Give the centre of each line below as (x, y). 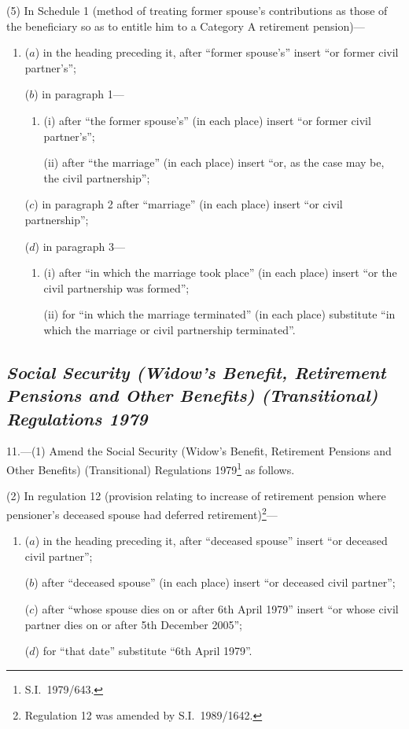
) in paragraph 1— (79, 94)
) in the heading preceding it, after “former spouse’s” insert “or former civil (217, 52)
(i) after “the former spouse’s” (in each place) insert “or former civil (207, 120)
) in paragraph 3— (80, 246)
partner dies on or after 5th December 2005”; (133, 624)
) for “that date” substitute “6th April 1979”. (144, 651)
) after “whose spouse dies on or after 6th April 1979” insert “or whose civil (216, 608)
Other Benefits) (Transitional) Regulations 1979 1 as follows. (151, 468)
